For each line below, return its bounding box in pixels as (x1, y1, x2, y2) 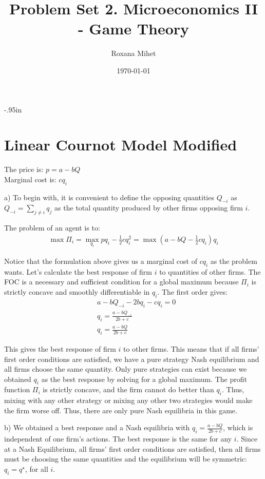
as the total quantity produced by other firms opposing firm (54, 202, 243, 213)
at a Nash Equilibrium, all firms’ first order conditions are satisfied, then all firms (4, 443, 261, 454)
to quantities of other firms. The (159, 266, 261, 277)
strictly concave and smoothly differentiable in (4, 286, 150, 297)
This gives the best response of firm (4, 343, 116, 354)
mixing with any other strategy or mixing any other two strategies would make (4, 395, 253, 406)
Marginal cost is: (4, 174, 56, 184)
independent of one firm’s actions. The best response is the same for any (4, 433, 232, 444)
